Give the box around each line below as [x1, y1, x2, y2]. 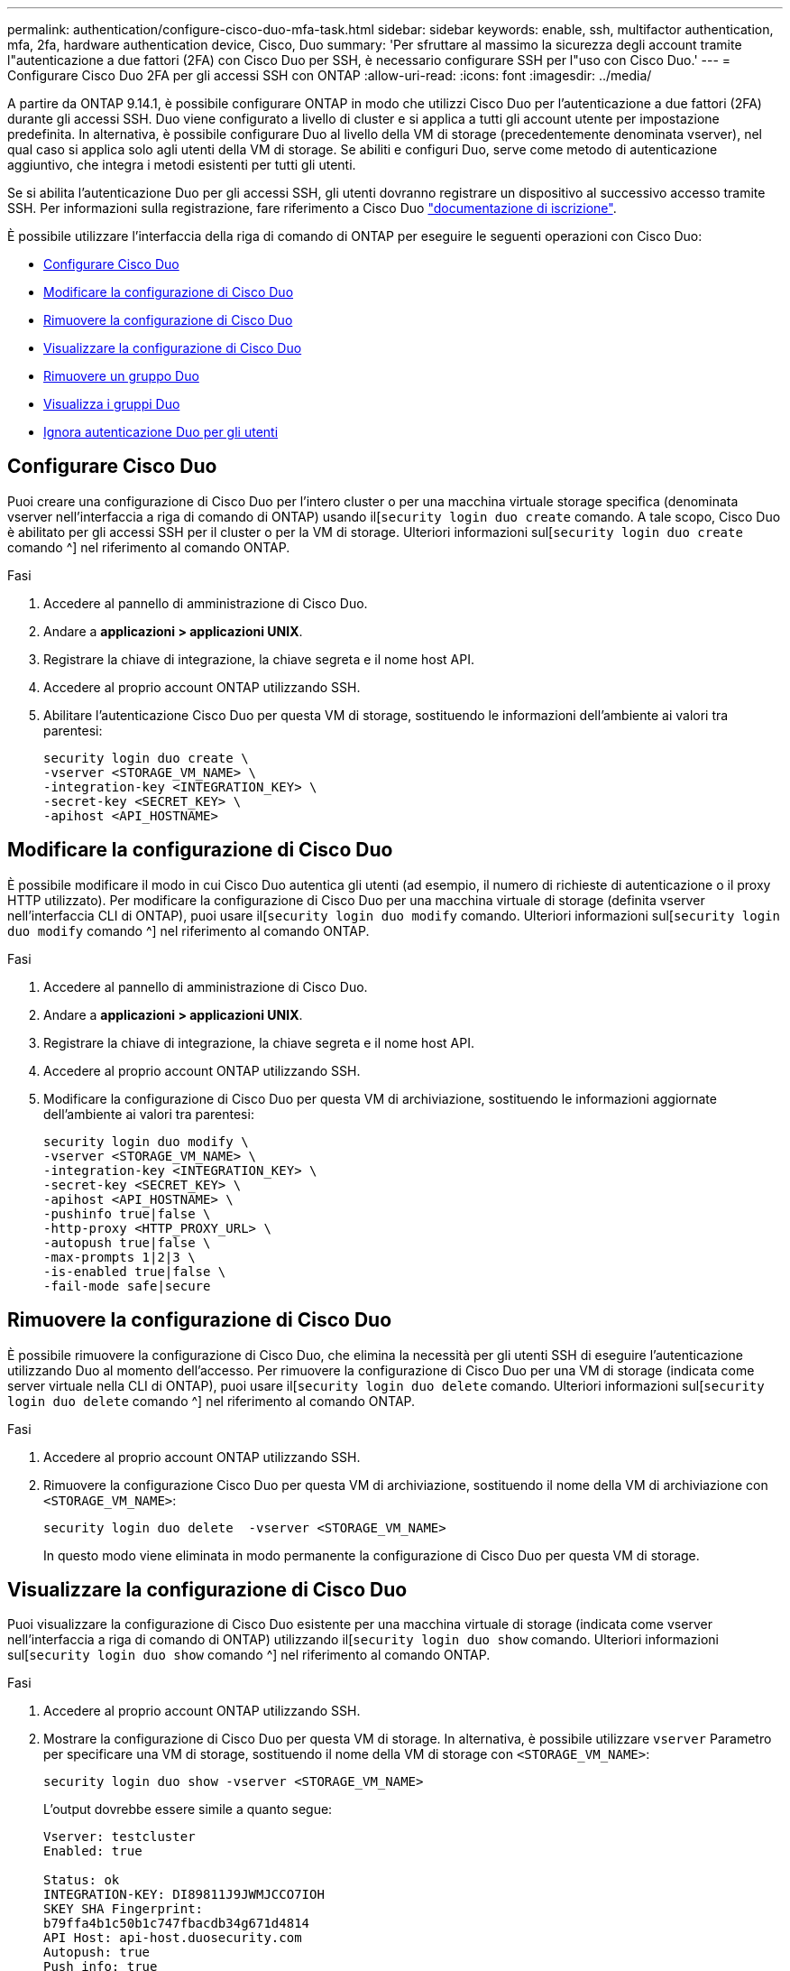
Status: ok [43, 1873, 120, 1888]
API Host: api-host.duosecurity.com [43, 1930, 302, 1946]
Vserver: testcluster [43, 1829, 196, 1845]
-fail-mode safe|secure [43, 1278, 211, 1293]
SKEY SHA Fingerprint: [43, 1902, 204, 1917]
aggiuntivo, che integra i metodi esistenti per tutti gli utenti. [7, 157, 356, 172]
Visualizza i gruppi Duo [43, 396, 180, 412]
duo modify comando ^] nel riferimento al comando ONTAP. [7, 922, 370, 939]
